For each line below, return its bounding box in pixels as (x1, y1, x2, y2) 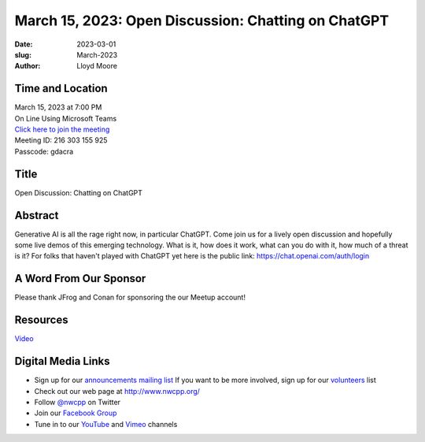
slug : (14, 50, 31, 59)
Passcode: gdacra (14, 147, 74, 156)
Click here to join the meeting (14, 124, 110, 134)
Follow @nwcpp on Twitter (34, 397, 121, 407)
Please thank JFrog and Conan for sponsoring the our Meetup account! (14, 292, 246, 303)
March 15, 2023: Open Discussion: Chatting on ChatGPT (14, 12, 390, 29)
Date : (14, 39, 33, 49)
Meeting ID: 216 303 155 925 (14, 136, 108, 145)
